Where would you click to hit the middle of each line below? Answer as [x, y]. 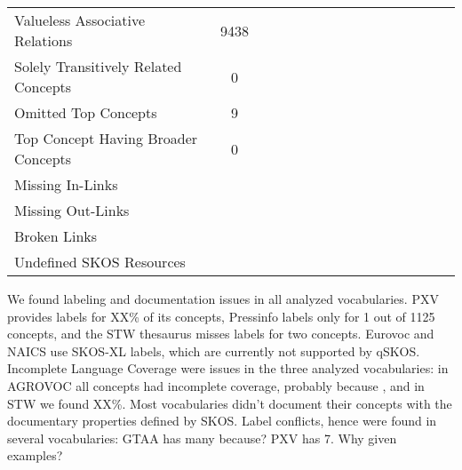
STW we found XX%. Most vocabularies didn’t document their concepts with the [230, 403]
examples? [35, 455]
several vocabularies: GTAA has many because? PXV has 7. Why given [202, 438]
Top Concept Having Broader [106, 138]
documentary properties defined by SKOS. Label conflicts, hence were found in [222, 421]
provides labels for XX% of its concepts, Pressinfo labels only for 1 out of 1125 [221, 316]
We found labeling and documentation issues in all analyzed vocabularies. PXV [223, 299]
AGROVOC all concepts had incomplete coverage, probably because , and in [216, 385]
